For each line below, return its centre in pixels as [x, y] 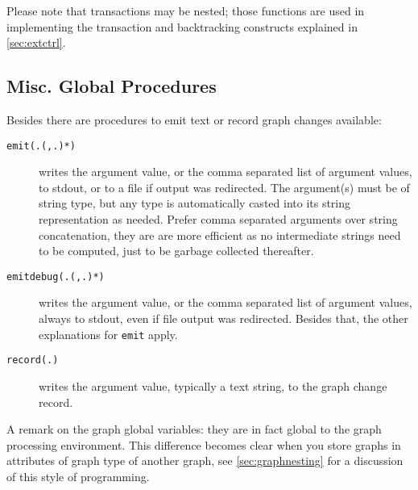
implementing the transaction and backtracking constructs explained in [182, 26]
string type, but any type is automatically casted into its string [195, 203]
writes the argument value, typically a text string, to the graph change [213, 385]
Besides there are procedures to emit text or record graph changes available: [194, 119]
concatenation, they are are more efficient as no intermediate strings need [220, 235]
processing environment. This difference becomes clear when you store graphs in [204, 444]
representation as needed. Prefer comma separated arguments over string [218, 219]
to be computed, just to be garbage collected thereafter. [176, 251]
